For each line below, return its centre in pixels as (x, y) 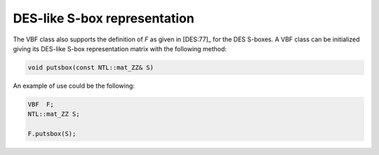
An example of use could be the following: (74, 86)
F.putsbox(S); (52, 134)
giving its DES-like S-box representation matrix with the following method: (120, 48)
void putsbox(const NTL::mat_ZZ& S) (91, 67)
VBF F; (41, 104)
